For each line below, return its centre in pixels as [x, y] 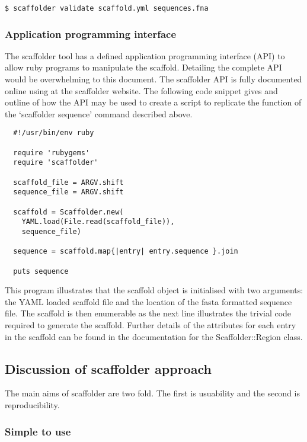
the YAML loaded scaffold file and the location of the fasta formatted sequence [148, 301]
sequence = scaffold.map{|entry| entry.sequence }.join [126, 252]
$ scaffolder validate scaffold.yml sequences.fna [107, 8]
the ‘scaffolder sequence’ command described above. [99, 113]
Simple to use [38, 431]
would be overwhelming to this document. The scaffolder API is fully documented [153, 79]
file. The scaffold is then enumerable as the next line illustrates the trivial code [148, 313]
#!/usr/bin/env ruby [54, 133]
